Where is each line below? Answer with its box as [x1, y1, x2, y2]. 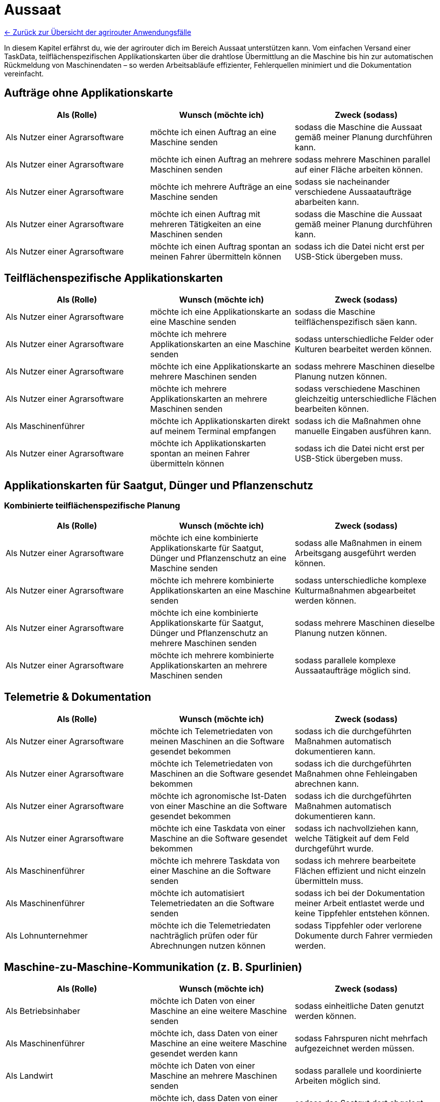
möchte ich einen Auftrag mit [150, 208, 260, 219]
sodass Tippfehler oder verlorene [294, 920, 422, 930]
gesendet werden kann [150, 1048, 238, 1059]
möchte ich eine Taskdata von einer [150, 823, 286, 833]
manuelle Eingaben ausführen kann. [294, 426, 431, 437]
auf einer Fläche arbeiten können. [294, 164, 423, 175]
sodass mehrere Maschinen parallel [294, 154, 430, 164]
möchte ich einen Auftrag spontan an [150, 241, 291, 251]
